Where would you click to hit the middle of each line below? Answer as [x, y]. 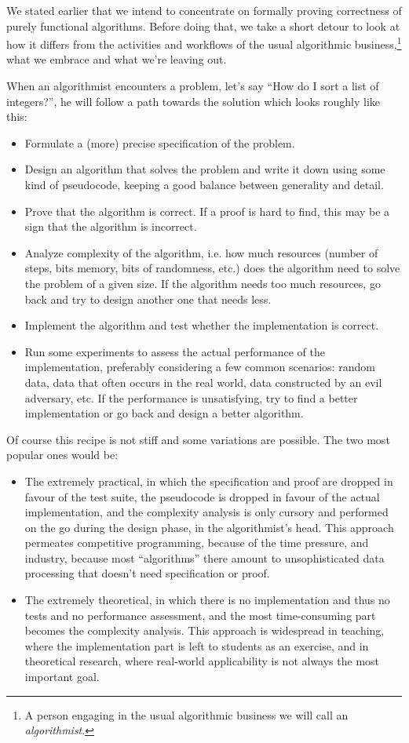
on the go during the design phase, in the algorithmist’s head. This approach [209, 527]
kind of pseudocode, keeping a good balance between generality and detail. [204, 184]
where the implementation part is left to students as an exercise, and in [197, 645]
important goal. [62, 677]
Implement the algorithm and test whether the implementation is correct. [202, 325]
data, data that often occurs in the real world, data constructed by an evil [203, 382]
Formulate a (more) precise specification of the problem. [160, 142]
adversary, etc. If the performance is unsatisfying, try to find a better [191, 397]
